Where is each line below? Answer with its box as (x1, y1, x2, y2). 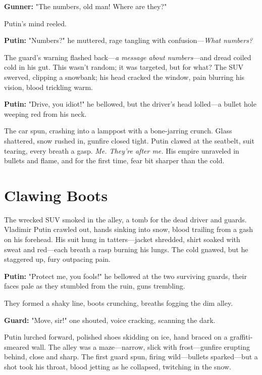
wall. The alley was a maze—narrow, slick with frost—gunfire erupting (31, 341, 250, 352)
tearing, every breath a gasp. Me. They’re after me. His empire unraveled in (4, 145, 239, 156)
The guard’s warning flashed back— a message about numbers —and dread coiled (4, 52, 251, 62)
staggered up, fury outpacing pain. (4, 254, 111, 264)
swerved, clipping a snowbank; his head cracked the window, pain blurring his (4, 71, 245, 82)
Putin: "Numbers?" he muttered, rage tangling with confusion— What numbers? (4, 35, 253, 45)
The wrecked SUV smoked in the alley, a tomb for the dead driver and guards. (4, 214, 247, 224)
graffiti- (230, 332, 253, 342)
